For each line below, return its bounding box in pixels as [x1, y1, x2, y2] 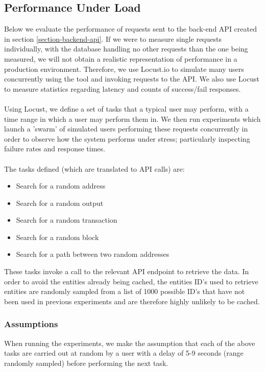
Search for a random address [16, 180, 106, 191]
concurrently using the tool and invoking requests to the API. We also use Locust [4, 73, 259, 84]
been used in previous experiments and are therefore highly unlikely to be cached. [4, 296, 260, 306]
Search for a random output [16, 197, 104, 208]
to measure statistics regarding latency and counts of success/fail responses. [4, 83, 241, 94]
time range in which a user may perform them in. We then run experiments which [4, 113, 261, 124]
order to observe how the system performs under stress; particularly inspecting [4, 133, 250, 144]
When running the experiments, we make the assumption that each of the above [4, 337, 255, 348]
